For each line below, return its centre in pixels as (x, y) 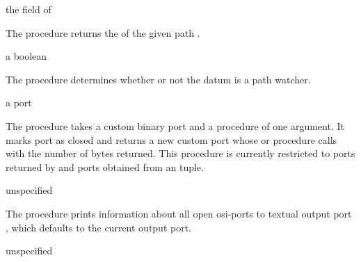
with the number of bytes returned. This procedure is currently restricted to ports (180, 153)
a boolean (26, 56)
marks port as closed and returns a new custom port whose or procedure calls (171, 139)
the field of (29, 9)
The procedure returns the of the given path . (103, 32)
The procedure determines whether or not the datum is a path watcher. (158, 79)
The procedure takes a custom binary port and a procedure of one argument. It (175, 125)
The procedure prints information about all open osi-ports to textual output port (179, 213)
